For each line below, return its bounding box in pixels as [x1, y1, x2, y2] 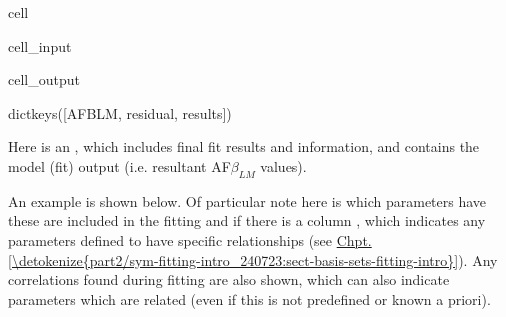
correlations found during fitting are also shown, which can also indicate [8, 269, 450, 290]
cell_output [8, 69, 80, 90]
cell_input [8, 35, 72, 56]
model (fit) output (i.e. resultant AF [8, 155, 231, 176]
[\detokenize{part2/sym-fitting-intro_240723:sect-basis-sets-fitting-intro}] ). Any [8, 249, 498, 270]
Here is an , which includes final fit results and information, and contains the [8, 136, 480, 157]
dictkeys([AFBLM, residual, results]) [8, 102, 232, 123]
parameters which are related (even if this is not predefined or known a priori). [8, 288, 491, 309]
